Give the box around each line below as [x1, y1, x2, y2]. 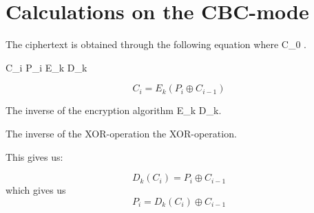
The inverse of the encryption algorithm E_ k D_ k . [6, 103, 222, 117]
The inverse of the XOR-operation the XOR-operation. [6, 126, 237, 140]
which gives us [6, 183, 66, 197]
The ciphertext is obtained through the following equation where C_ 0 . [6, 37, 306, 52]
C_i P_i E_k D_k [6, 60, 87, 74]
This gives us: [6, 149, 63, 164]
